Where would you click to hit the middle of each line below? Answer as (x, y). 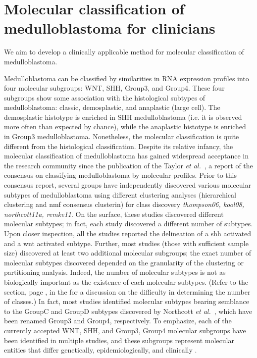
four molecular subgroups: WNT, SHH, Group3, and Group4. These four (114, 88)
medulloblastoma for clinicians (110, 28)
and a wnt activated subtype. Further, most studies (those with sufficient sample (126, 243)
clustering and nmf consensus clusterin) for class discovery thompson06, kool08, (124, 204)
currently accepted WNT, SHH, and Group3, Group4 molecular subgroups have (125, 330)
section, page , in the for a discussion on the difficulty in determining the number (127, 291)
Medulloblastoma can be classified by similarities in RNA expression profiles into (127, 78)
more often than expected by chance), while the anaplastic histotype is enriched (125, 127)
